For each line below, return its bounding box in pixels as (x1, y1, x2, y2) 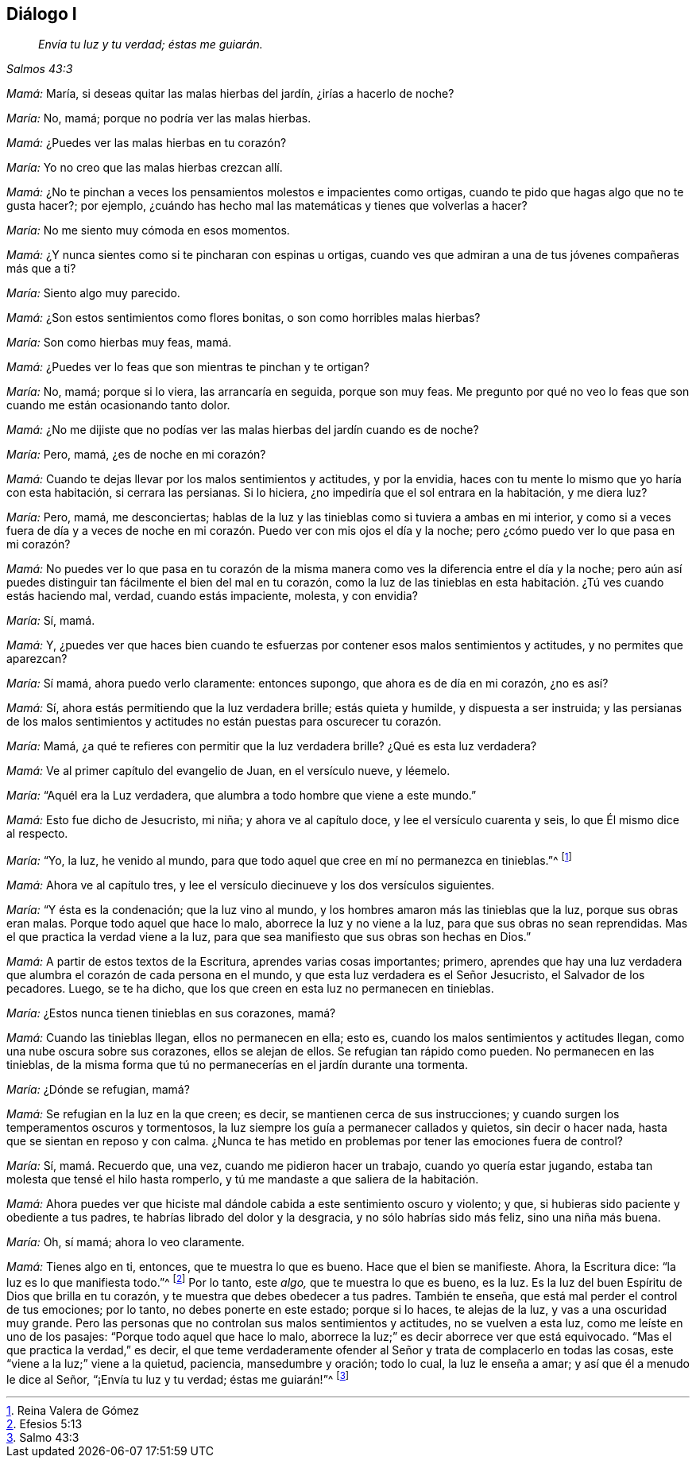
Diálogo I (6, 4, 77, 24)
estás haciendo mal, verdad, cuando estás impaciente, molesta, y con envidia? (6, 589, 418, 603)
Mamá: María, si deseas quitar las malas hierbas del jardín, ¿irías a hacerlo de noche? (6, 87, 454, 101)
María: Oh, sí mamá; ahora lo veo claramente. (6, 1235, 245, 1249)
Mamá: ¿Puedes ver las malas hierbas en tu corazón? (6, 136, 287, 150)
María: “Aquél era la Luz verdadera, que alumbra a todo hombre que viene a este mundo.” (6, 788, 477, 803)
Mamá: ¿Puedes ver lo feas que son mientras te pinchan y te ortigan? (6, 360, 369, 374)
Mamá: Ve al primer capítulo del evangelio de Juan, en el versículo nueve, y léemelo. (6, 764, 450, 778)
